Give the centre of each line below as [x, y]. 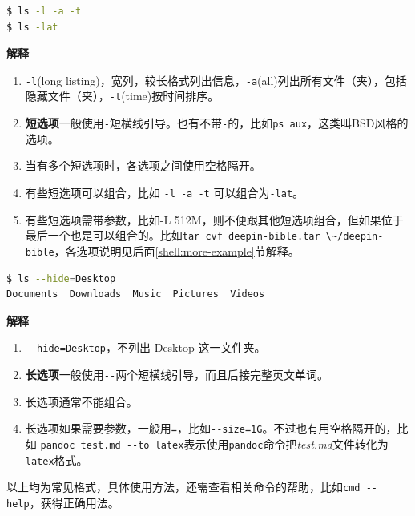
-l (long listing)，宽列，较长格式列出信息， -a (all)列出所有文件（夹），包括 [216, 80]
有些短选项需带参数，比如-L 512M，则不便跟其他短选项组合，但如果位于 [214, 219]
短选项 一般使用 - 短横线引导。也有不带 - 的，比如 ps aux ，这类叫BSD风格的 [217, 123]
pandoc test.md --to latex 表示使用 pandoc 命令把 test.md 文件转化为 [214, 443]
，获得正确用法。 [74, 502]
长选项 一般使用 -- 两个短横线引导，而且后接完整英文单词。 [177, 374]
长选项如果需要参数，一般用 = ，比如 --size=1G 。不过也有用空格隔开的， [211, 428]
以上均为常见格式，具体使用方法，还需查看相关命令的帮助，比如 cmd [183, 487]
